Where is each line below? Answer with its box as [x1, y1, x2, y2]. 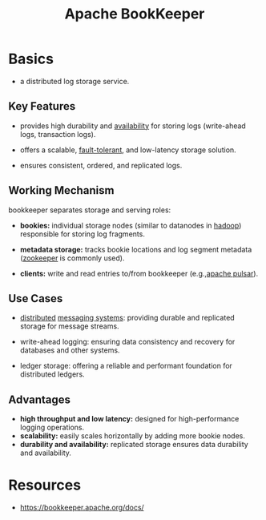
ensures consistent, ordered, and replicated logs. [19, 160, 183, 170]
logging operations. [19, 422, 85, 433]
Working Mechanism [8, 183, 115, 197]
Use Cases [8, 292, 63, 305]
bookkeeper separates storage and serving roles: [8, 205, 171, 215]
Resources [8, 476, 82, 494]
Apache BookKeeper [64, 5, 205, 23]
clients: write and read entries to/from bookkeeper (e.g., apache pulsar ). [19, 268, 259, 278]
